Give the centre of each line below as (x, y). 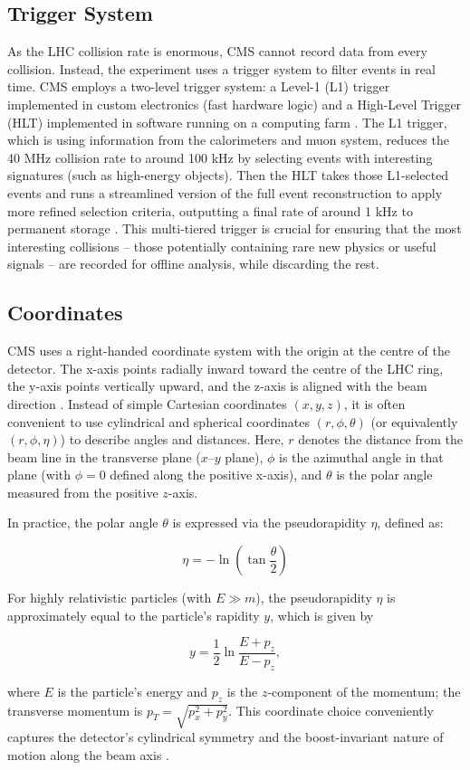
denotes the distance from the (380, 439)
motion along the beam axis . (88, 755)
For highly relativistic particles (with (110, 598)
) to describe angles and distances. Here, (172, 439)
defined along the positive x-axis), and (216, 475)
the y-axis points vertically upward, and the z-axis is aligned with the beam (217, 386)
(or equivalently (414, 421)
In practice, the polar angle (83, 523)
